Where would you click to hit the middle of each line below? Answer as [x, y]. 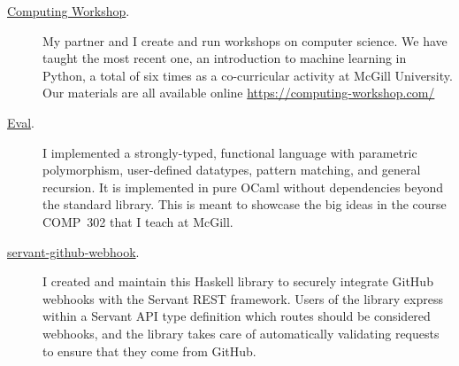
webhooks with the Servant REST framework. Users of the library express [243, 298]
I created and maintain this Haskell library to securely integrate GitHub [238, 281]
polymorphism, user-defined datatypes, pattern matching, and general [232, 170]
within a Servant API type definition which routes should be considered [237, 316]
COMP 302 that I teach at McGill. [138, 221]
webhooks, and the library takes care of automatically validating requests [241, 333]
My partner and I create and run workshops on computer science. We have [245, 40]
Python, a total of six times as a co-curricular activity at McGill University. [248, 75]
